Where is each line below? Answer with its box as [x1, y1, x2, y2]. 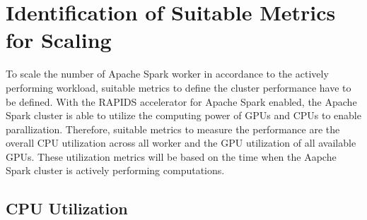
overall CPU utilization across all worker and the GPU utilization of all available [6, 135, 356, 150]
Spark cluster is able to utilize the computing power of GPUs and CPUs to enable [6, 108, 361, 123]
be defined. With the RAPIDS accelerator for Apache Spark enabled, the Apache [6, 94, 357, 109]
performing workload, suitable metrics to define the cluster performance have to [6, 80, 351, 94]
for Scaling [6, 25, 112, 54]
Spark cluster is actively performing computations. [6, 163, 225, 178]
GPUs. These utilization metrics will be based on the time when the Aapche [6, 149, 337, 164]
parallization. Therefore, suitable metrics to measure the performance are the [6, 121, 340, 136]
